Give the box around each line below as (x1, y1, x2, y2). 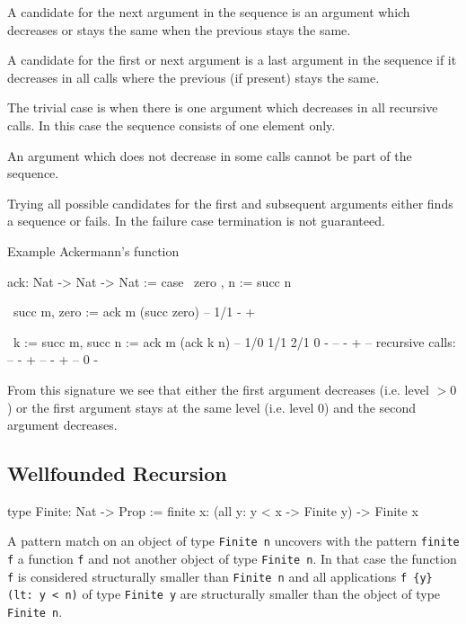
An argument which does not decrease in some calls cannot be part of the (7, 146, 412, 165)
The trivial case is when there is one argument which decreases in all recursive (7, 98, 438, 117)
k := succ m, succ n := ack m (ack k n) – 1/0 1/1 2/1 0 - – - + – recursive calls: (13, 332, 456, 351)
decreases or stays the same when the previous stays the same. (7, 20, 351, 39)
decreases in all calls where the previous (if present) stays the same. (7, 67, 380, 86)
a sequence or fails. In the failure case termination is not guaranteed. (7, 211, 385, 230)
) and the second (324, 397, 417, 416)
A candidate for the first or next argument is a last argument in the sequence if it (7, 50, 457, 69)
